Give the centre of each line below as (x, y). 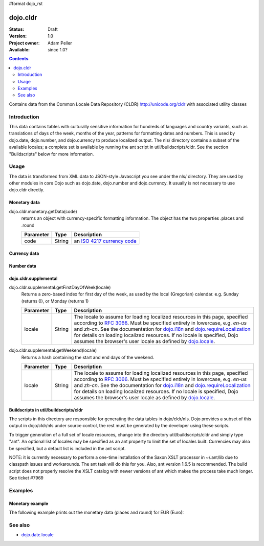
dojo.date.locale (37, 535)
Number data (23, 266)
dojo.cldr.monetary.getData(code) (43, 211)
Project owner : (24, 43)
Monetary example (29, 503)
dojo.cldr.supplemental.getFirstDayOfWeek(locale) (60, 287)
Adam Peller (60, 43)
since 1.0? (58, 50)
